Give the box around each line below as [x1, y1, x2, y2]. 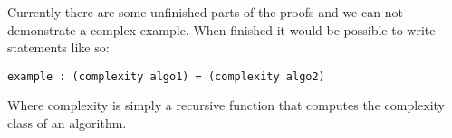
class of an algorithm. [7, 114, 127, 133]
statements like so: [7, 38, 110, 57]
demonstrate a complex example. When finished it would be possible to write [7, 20, 436, 39]
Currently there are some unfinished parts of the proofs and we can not [7, 3, 403, 21]
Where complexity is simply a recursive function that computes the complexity [7, 96, 446, 115]
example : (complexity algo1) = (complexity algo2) [7, 69, 325, 83]
